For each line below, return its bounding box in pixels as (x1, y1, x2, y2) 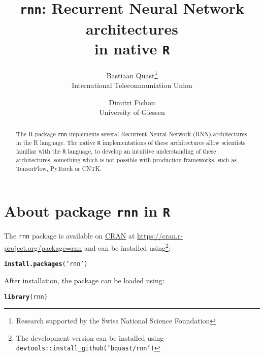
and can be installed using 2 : (84, 241, 171, 253)
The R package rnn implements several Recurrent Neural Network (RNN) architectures (16, 129, 247, 138)
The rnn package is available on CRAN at (4, 230, 135, 241)
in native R (94, 38, 170, 58)
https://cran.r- (137, 230, 183, 241)
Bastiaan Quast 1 (106, 68, 158, 80)
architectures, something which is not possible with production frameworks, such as (16, 156, 237, 164)
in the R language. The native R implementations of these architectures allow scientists (16, 138, 246, 146)
